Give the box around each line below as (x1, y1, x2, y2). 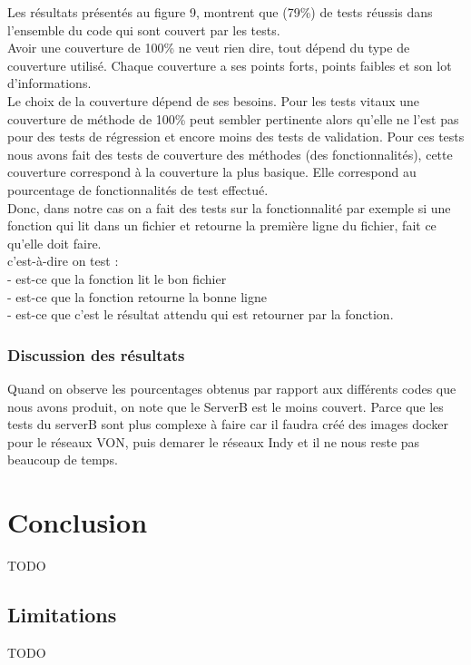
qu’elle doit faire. (7, 233, 102, 252)
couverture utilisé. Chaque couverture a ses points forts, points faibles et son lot (7, 55, 452, 74)
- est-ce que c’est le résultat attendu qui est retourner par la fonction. (7, 305, 394, 324)
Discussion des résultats (7, 343, 185, 366)
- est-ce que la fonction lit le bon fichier (7, 269, 227, 288)
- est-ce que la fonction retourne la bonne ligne (7, 287, 267, 306)
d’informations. (7, 73, 92, 93)
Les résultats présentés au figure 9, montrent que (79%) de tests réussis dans (7, 3, 433, 21)
